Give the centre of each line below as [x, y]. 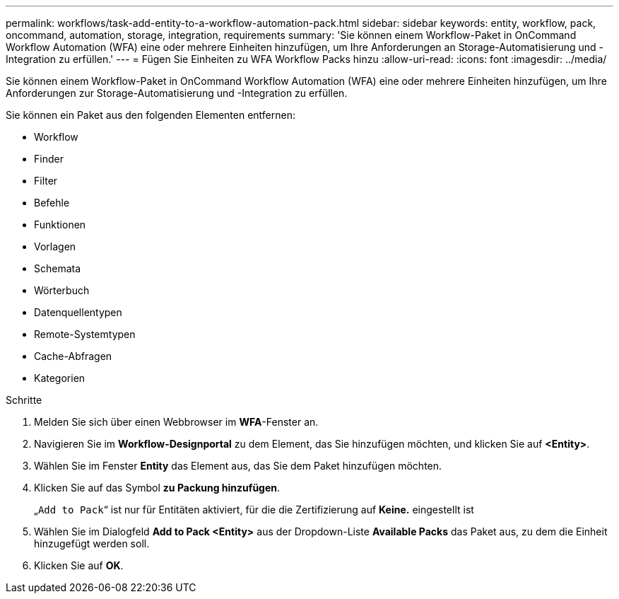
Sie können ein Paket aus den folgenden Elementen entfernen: [151, 115]
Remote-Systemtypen [85, 334]
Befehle [52, 203]
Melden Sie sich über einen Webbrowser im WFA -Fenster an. [176, 422]
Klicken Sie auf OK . [79, 565]
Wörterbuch [62, 290]
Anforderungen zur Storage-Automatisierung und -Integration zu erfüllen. [177, 93]
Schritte [24, 400]
